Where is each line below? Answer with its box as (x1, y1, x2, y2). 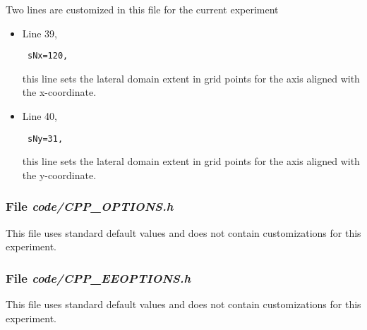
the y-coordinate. (22, 167, 97, 182)
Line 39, (22, 25, 57, 40)
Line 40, (22, 109, 57, 123)
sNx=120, (27, 51, 68, 61)
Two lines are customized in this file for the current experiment (6, 2, 279, 16)
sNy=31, (27, 133, 64, 144)
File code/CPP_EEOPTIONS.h (6, 269, 191, 286)
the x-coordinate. (22, 85, 97, 99)
